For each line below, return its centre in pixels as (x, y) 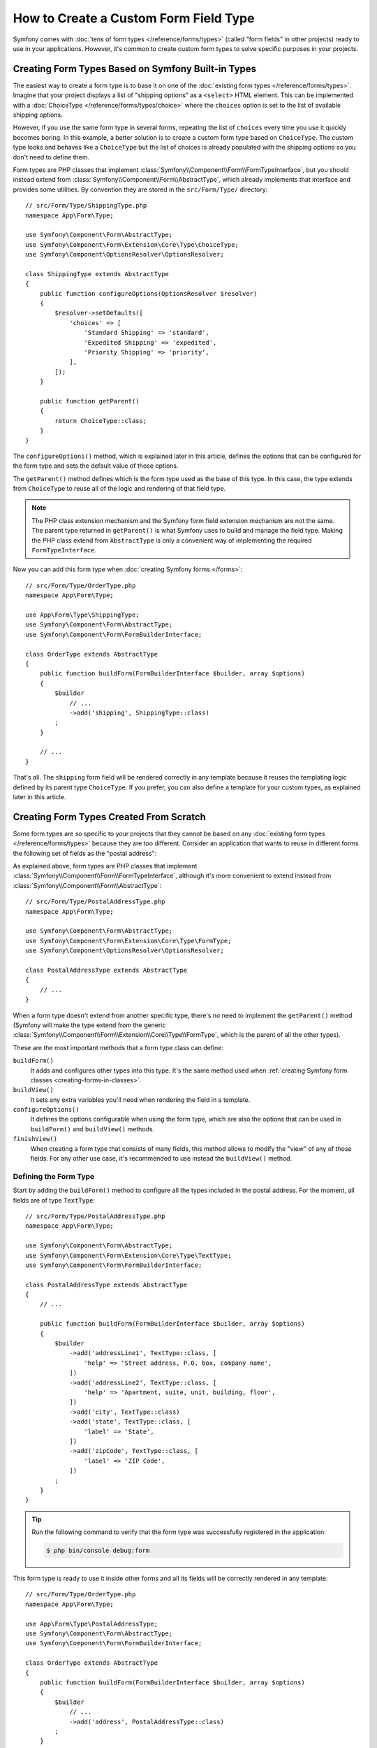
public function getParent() (89, 401)
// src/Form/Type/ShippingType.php (86, 206)
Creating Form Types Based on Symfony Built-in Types (135, 69)
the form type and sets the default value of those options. (96, 466)
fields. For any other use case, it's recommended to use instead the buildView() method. (161, 1159)
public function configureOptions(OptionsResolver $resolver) (148, 293)
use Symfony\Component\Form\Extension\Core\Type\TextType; (128, 1255)
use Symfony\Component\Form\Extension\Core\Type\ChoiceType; (132, 244)
